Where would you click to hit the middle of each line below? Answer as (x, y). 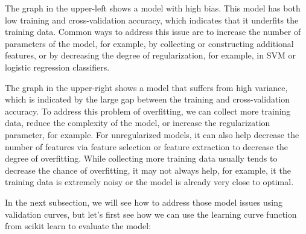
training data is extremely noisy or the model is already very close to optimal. (149, 182)
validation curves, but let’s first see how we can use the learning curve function (151, 214)
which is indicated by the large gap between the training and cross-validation (148, 99)
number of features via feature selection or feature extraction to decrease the (147, 146)
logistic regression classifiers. (57, 67)
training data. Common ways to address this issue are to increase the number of (153, 32)
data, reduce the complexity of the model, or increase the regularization (138, 123)
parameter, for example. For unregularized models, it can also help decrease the (152, 134)
